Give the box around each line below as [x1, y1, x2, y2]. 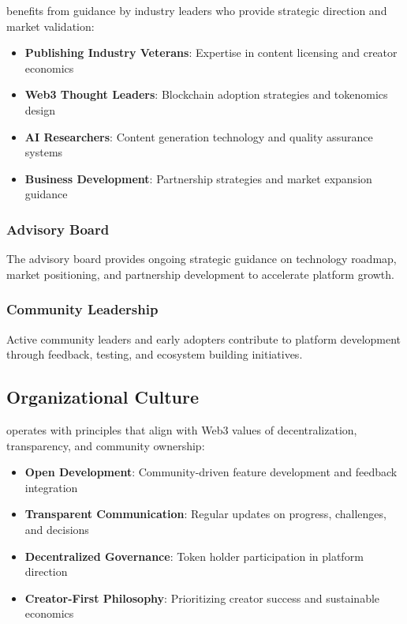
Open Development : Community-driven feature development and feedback [24, 464, 398, 480]
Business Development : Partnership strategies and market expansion [24, 170, 372, 186]
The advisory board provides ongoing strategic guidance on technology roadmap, [6, 250, 397, 267]
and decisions [24, 521, 89, 537]
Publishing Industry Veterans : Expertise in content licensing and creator [24, 44, 398, 61]
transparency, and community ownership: [6, 437, 205, 453]
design [24, 101, 55, 118]
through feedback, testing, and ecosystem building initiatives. [6, 346, 303, 363]
